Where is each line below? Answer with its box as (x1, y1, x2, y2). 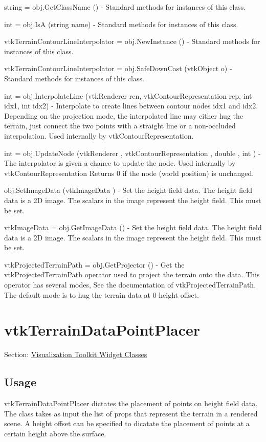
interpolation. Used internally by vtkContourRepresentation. (4, 130, 194, 141)
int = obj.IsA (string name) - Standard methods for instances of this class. (4, 18, 238, 29)
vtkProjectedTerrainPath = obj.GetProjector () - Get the (4, 259, 185, 270)
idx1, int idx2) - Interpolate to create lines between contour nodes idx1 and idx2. (4, 100, 258, 111)
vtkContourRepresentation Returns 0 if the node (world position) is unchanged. (4, 167, 254, 178)
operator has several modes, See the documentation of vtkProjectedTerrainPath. (4, 279, 256, 290)
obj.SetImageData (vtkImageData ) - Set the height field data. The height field (4, 185, 252, 195)
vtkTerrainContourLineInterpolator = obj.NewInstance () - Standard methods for (4, 36, 260, 47)
